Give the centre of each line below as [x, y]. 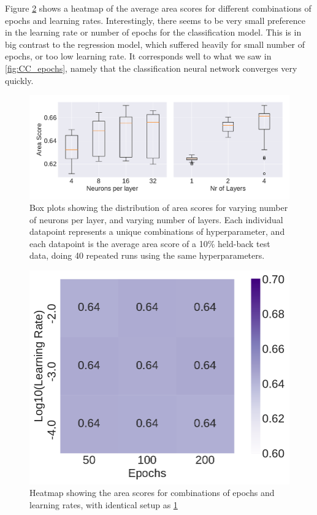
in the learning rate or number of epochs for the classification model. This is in [153, 32]
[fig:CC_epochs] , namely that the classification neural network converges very [151, 68]
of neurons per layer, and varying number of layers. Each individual [156, 219]
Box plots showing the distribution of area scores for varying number [159, 208]
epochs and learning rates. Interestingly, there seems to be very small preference [155, 20]
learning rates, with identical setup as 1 [104, 504]
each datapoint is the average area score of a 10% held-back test [150, 243]
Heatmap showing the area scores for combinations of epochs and [152, 493]
